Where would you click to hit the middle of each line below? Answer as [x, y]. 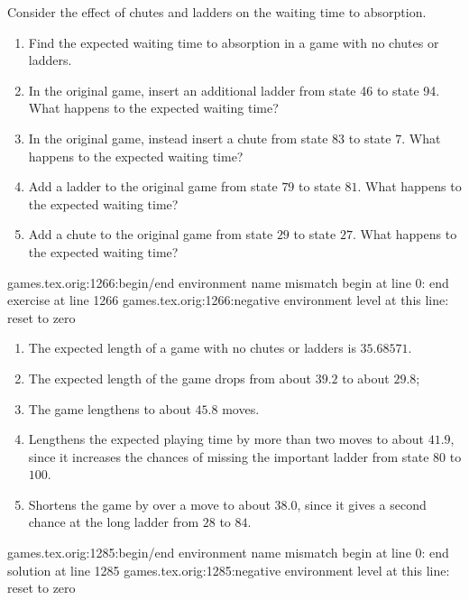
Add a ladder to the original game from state [153, 186]
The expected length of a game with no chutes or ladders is [192, 348]
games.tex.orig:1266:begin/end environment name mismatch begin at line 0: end [228, 282]
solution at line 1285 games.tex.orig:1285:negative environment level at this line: [229, 570]
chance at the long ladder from [114, 522]
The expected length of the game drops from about [170, 378]
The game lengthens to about [110, 408]
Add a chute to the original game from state [151, 234]
